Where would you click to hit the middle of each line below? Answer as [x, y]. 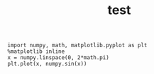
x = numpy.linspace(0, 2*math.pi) [59, 58]
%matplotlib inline [36, 51]
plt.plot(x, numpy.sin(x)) [47, 64]
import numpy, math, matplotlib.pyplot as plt [77, 45]
